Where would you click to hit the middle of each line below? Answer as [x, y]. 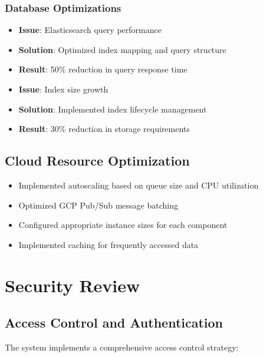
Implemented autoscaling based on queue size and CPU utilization [139, 185]
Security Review [73, 285]
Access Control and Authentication [114, 323]
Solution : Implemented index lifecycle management [113, 109]
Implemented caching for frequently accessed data [109, 244]
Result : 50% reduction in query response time [103, 69]
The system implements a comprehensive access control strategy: [122, 347]
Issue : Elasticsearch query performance [90, 30]
